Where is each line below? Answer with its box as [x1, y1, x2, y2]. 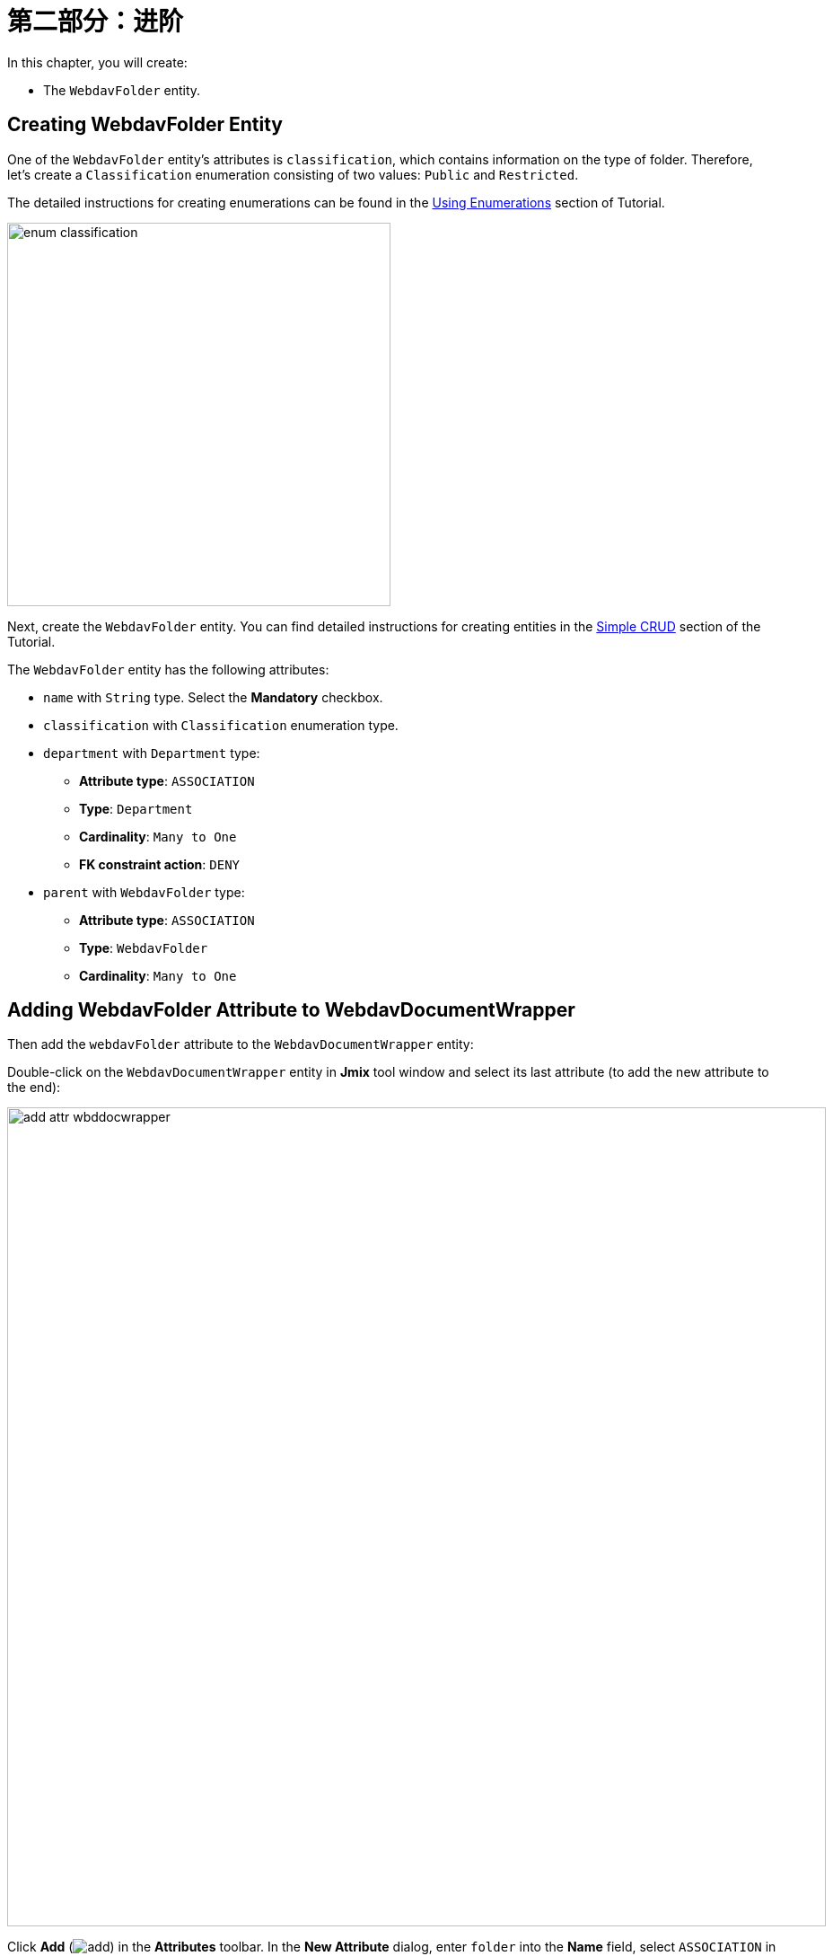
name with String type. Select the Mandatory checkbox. [43, 689, 383, 705]
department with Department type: [43, 745, 260, 761]
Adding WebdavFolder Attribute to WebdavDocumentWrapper [7, 999, 575, 1022]
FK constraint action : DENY [79, 856, 240, 872]
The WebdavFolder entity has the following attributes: [7, 661, 329, 677]
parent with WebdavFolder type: [43, 884, 245, 900]
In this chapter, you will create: [7, 54, 188, 70]
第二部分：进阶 [7, 6, 184, 37]
